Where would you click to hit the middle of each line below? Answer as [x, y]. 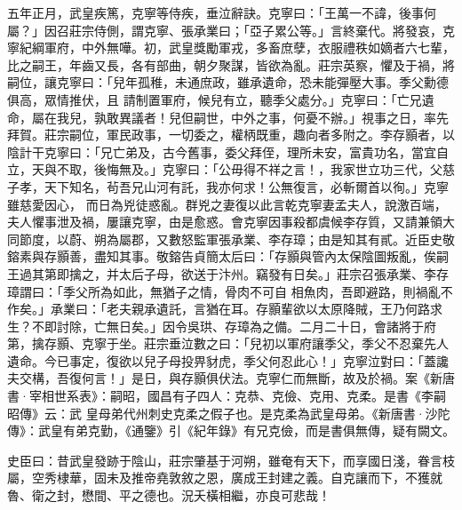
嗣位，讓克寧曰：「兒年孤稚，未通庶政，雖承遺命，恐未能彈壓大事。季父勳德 [228, 82]
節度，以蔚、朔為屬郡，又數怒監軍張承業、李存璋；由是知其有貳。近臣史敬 [237, 239]
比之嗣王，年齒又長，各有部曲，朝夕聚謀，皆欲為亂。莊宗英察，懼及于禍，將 [231, 64]
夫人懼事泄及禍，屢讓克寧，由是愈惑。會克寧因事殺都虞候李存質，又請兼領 [225, 222]
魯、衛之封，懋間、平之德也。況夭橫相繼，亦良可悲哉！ [169, 495]
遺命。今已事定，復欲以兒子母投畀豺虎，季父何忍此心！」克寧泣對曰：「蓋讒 [228, 360]
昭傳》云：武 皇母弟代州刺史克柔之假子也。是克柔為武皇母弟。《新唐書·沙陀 [229, 413]
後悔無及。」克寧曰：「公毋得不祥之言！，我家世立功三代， [262, 169]
